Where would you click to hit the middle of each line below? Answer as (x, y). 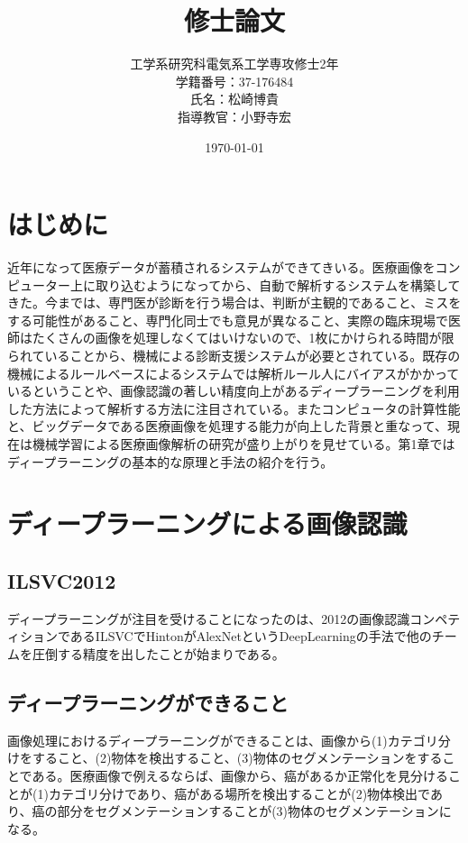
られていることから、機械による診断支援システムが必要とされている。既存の (234, 355)
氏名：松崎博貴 (234, 99)
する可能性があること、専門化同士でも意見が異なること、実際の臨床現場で (228, 320)
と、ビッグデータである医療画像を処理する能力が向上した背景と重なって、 (227, 426)
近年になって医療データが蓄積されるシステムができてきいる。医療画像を (221, 267)
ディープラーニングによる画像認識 (207, 523)
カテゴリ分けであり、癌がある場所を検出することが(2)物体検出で (239, 793)
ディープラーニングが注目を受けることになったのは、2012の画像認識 (209, 618)
